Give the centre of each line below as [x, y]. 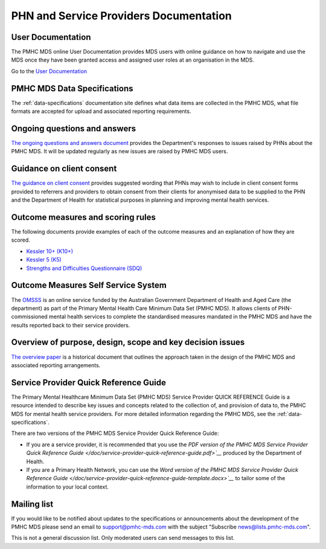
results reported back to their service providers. [71, 325]
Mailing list [32, 504]
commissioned [29, 316]
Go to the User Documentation [49, 71]
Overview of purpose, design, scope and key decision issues [128, 342]
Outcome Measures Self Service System [89, 285]
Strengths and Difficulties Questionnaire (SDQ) [84, 268]
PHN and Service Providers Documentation [122, 16]
